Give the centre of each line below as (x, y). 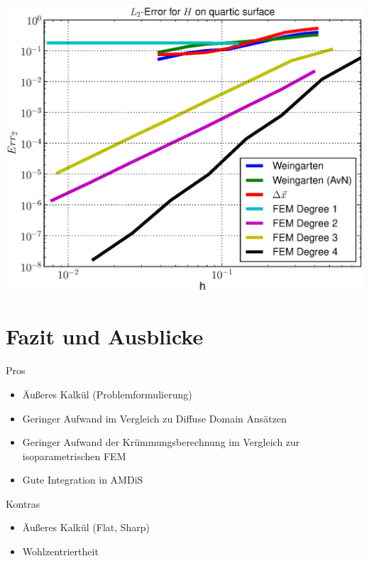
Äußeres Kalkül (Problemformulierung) (107, 394)
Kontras (23, 503)
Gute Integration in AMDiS (83, 480)
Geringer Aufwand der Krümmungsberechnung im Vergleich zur (161, 442)
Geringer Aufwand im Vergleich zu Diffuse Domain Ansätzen (154, 418)
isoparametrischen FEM (74, 456)
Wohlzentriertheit (60, 551)
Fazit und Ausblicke (105, 336)
